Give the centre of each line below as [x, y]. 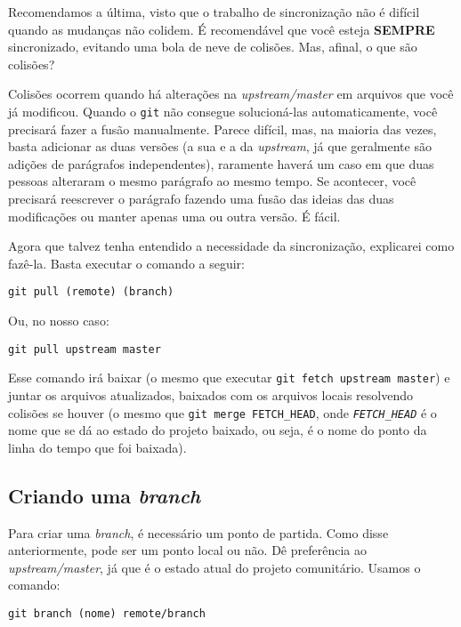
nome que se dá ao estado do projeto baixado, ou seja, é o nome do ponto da [218, 430]
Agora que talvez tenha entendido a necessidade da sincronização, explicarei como [231, 246]
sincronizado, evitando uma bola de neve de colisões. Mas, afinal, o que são [213, 47]
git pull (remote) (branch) [91, 292]
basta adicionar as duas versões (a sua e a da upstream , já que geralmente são [220, 146]
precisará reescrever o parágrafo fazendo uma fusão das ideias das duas [201, 198]
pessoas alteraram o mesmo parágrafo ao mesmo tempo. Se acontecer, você [212, 181]
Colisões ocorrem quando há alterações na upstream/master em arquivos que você [231, 94]
